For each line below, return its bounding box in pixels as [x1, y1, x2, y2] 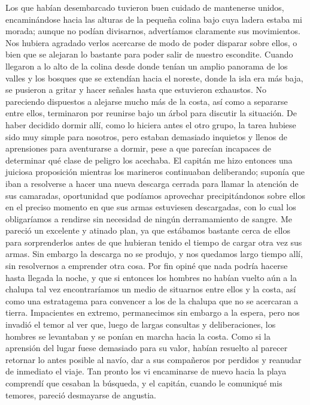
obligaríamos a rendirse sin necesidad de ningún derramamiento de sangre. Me [5, 212, 292, 225]
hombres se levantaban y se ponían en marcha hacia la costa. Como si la [5, 330, 271, 342]
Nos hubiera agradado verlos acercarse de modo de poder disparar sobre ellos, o [5, 36, 297, 49]
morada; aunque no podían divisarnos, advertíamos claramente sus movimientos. [5, 25, 300, 37]
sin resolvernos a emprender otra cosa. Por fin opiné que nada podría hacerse [5, 259, 288, 272]
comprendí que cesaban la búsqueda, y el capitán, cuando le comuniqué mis [5, 377, 282, 389]
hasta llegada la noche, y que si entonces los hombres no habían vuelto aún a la [5, 271, 297, 283]
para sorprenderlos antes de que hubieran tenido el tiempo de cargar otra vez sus [5, 235, 302, 248]
